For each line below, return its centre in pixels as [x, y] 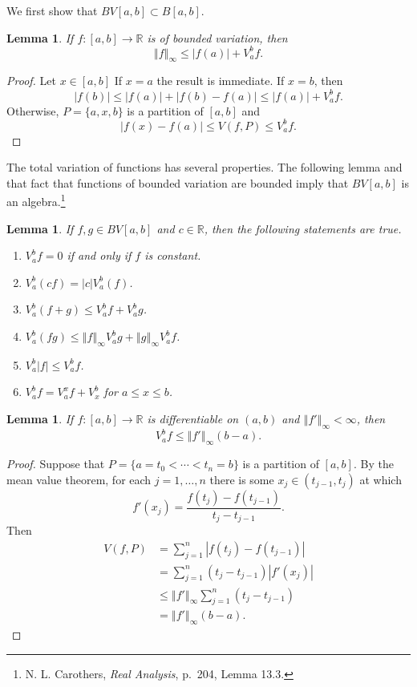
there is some [242, 479]
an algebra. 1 [36, 200]
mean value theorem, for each [79, 479]
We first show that [52, 10]
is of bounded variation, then [217, 37]
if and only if [99, 255]
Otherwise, [33, 110]
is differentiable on [193, 419]
